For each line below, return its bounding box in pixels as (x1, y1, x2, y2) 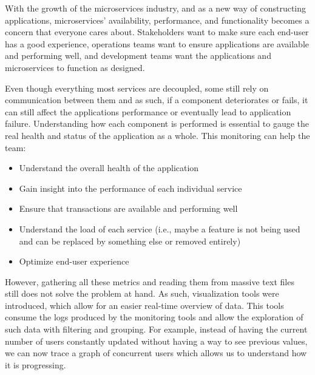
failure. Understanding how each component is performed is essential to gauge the (5, 117, 310, 130)
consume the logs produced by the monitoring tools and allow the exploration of (5, 311, 303, 323)
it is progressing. (5, 358, 66, 371)
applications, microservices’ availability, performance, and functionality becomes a (5, 13, 310, 26)
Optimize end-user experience (19, 255, 129, 268)
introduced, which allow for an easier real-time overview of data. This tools (5, 299, 284, 311)
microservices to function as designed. (5, 61, 145, 73)
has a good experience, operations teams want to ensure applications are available (5, 37, 310, 50)
